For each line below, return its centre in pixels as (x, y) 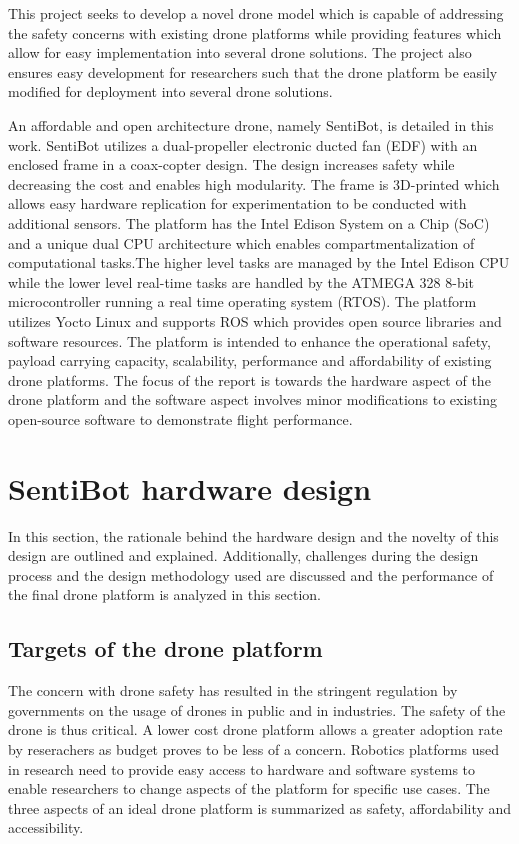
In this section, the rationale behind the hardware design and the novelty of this (253, 535)
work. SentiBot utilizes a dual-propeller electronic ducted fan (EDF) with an (243, 144)
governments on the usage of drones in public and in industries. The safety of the (257, 709)
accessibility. (46, 827)
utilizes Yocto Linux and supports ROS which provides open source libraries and (255, 320)
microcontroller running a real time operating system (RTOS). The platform (242, 301)
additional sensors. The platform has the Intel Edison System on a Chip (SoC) (249, 222)
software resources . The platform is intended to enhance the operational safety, (249, 340)
